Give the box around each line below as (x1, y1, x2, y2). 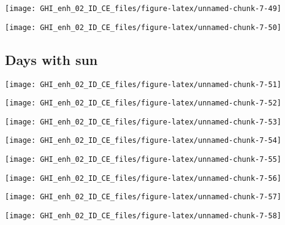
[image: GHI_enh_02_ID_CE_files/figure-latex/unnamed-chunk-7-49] (5, 4, 282, 13)
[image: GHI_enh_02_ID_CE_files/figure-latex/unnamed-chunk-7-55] (5, 155, 282, 164)
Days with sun (5, 50, 98, 69)
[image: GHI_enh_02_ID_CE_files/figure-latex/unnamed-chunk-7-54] (5, 136, 282, 145)
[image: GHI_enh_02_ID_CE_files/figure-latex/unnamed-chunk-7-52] (5, 99, 282, 108)
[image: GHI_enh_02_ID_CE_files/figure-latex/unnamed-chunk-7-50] (5, 23, 282, 32)
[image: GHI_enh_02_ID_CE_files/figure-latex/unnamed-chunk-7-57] (5, 193, 282, 202)
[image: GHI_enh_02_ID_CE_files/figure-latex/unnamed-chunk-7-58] (5, 212, 282, 221)
